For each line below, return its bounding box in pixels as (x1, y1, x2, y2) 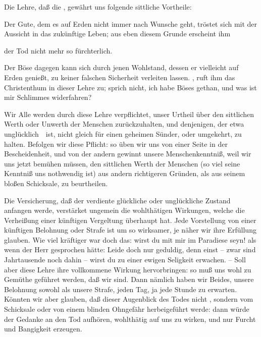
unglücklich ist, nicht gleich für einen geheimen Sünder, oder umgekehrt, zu (4, 128, 242, 139)
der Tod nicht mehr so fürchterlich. (4, 45, 113, 55)
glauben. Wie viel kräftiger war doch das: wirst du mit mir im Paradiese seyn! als (4, 234, 256, 245)
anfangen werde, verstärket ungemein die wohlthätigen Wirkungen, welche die (4, 205, 245, 215)
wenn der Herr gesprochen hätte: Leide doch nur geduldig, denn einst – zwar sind (4, 244, 256, 255)
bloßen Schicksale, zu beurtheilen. (4, 178, 108, 188)
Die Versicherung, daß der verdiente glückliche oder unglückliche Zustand (4, 195, 231, 205)
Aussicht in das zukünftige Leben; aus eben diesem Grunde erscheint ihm (4, 28, 231, 39)
